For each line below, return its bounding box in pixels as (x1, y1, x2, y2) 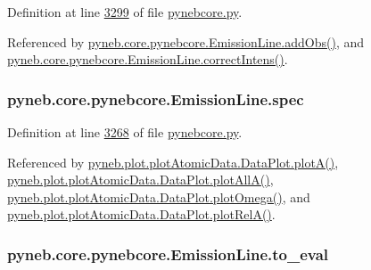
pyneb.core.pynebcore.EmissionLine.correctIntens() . (7, 50, 288, 69)
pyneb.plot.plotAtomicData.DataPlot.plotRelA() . (7, 205, 276, 224)
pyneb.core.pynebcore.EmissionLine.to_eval (7, 242, 329, 265)
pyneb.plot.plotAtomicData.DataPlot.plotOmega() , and (7, 187, 310, 206)
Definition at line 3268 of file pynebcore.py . (7, 123, 243, 141)
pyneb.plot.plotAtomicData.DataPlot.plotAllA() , (7, 170, 274, 189)
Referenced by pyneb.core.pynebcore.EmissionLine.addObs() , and (7, 32, 364, 51)
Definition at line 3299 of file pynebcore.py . (7, 3, 243, 20)
